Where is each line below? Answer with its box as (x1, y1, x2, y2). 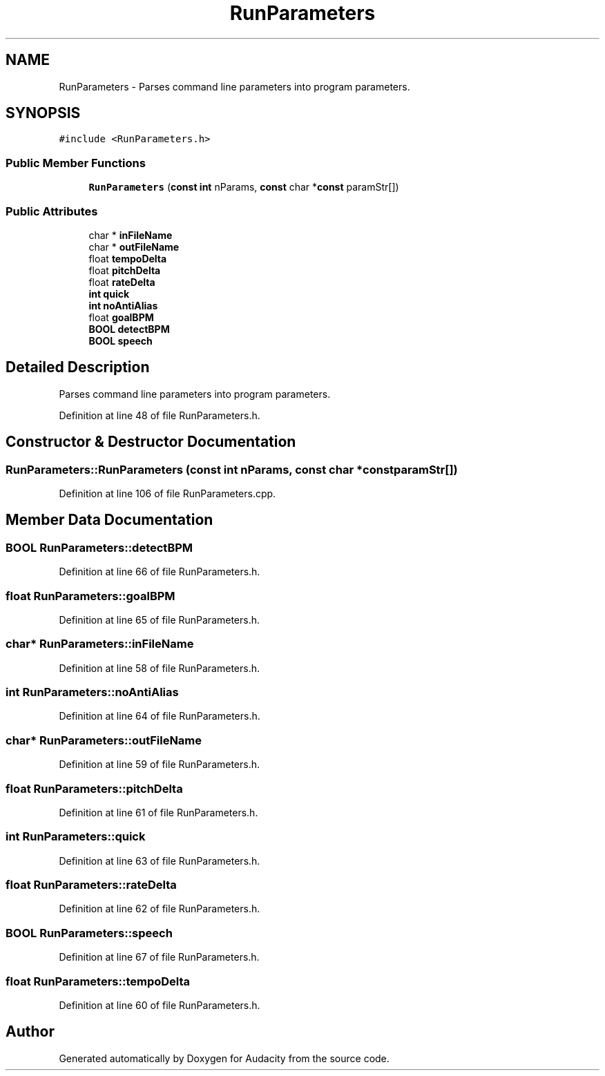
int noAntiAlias (88, 299, 158, 311)
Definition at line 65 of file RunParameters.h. (59, 613, 260, 626)
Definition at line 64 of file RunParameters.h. (59, 710, 260, 722)
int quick (88, 287, 130, 300)
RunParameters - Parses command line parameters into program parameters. (59, 80, 410, 93)
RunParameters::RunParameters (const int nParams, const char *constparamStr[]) (6, 462, 458, 477)
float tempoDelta (88, 252, 167, 265)
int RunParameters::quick (6, 829, 146, 844)
